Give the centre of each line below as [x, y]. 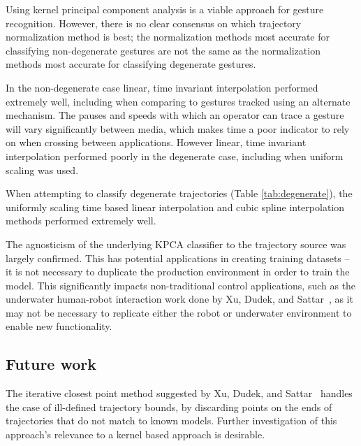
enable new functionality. [59, 326]
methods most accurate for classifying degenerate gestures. [131, 64]
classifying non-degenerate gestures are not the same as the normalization [163, 50]
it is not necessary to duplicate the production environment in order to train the [178, 272]
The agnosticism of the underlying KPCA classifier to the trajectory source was [176, 244]
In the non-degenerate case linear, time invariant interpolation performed [162, 87]
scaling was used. [42, 170]
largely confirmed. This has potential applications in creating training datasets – [178, 258]
